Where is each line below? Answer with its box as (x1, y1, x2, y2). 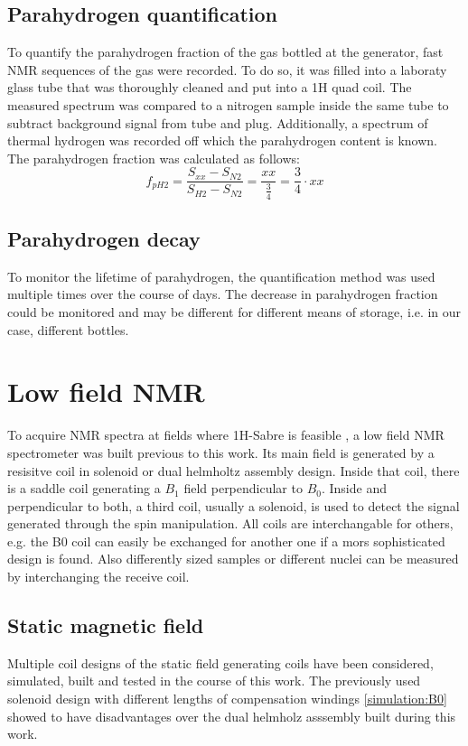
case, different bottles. (7, 320, 129, 339)
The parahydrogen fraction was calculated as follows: (7, 148, 300, 167)
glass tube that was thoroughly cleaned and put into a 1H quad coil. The (7, 78, 412, 97)
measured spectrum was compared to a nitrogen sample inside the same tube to (7, 95, 449, 114)
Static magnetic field (7, 611, 204, 639)
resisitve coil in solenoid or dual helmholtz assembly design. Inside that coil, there (7, 461, 460, 480)
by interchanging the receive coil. (7, 567, 190, 586)
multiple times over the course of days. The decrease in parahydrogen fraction (7, 284, 438, 303)
